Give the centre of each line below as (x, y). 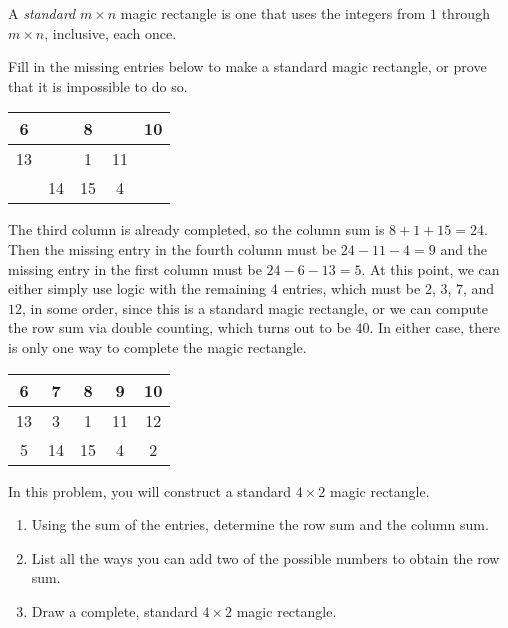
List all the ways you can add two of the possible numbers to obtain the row (265, 557)
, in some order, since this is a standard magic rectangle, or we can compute (255, 307)
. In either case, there (434, 327)
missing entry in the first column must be (135, 268)
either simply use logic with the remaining (137, 288)
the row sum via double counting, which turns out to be (179, 327)
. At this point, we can (430, 268)
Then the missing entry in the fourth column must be (172, 248)
